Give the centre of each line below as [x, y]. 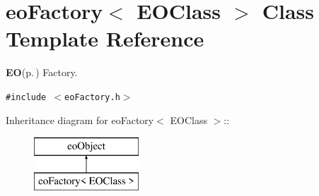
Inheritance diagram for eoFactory [80, 120]
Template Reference [105, 38]
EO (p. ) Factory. [42, 72]
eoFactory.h [92, 97]
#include [26, 97]
